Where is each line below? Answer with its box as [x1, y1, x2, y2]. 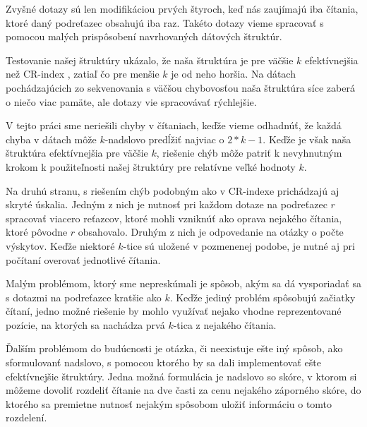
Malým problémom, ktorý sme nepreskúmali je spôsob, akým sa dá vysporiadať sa [6, 276, 361, 291]
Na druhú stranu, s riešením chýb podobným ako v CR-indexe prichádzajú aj [6, 183, 339, 198]
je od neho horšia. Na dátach [171, 66, 296, 81]
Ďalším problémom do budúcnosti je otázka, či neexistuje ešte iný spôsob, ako [6, 341, 343, 356]
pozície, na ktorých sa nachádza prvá [6, 317, 165, 332]
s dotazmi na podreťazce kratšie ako [6, 289, 162, 304]
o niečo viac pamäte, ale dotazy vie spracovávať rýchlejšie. [6, 94, 257, 109]
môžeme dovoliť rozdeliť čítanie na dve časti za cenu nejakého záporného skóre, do [6, 383, 361, 397]
